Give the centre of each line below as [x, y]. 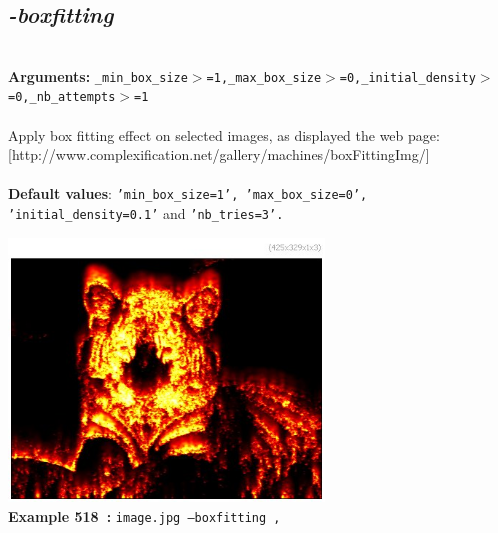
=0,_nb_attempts [62, 97]
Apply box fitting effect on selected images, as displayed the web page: [224, 134]
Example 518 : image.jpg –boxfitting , [144, 515]
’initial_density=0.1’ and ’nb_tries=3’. [146, 213]
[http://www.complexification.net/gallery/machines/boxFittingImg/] [219, 154]
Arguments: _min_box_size [98, 75]
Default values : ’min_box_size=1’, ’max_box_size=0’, [188, 193]
